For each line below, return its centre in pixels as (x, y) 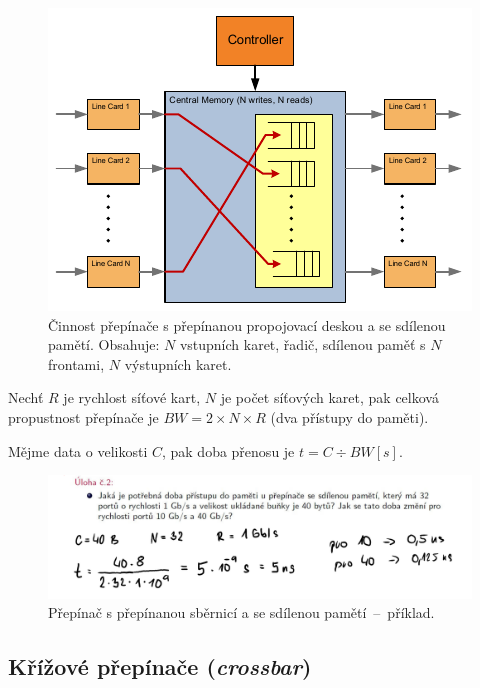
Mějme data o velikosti (78, 450)
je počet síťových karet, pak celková (329, 397)
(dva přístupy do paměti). (349, 416)
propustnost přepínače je (83, 416)
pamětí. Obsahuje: (104, 344)
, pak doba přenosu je (228, 450)
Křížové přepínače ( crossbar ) (160, 666)
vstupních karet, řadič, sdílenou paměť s (302, 344)
